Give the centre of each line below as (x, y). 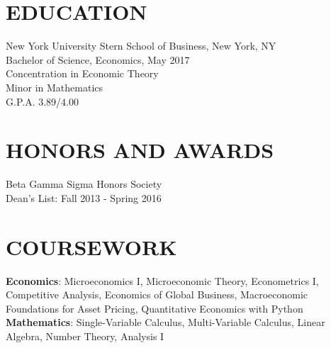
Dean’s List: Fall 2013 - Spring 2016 (84, 197)
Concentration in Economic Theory (82, 73)
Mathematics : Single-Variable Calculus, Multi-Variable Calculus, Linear (165, 322)
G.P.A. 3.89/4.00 (42, 101)
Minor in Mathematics (55, 87)
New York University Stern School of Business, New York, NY (141, 46)
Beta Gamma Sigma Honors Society (84, 184)
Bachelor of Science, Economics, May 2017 (98, 59)
